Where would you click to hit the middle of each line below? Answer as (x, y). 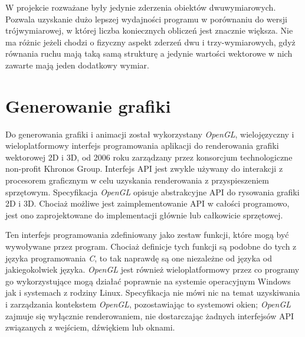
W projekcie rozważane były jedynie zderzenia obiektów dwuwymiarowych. (141, 7)
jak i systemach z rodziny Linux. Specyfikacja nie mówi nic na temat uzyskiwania (153, 292)
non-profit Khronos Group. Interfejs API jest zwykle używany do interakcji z (144, 168)
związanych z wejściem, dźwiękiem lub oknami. (90, 327)
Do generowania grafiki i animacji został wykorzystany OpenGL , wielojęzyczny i (150, 134)
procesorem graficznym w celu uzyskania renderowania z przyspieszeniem (137, 180)
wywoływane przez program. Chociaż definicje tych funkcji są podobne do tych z (151, 246)
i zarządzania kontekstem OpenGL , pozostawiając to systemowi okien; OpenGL (148, 304)
